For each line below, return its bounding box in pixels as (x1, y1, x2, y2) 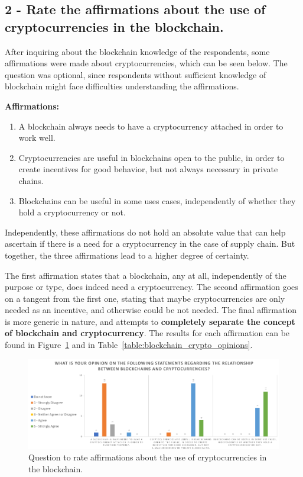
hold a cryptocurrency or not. (18, 206, 126, 218)
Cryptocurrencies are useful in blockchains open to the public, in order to (18, 151, 285, 163)
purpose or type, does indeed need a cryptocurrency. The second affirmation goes (5, 281, 298, 293)
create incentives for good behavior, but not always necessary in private (18, 163, 278, 175)
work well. (18, 131, 56, 144)
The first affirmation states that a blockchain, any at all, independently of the (5, 269, 286, 281)
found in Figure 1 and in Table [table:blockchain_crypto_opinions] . (5, 339, 253, 351)
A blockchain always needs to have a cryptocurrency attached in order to (18, 120, 284, 132)
